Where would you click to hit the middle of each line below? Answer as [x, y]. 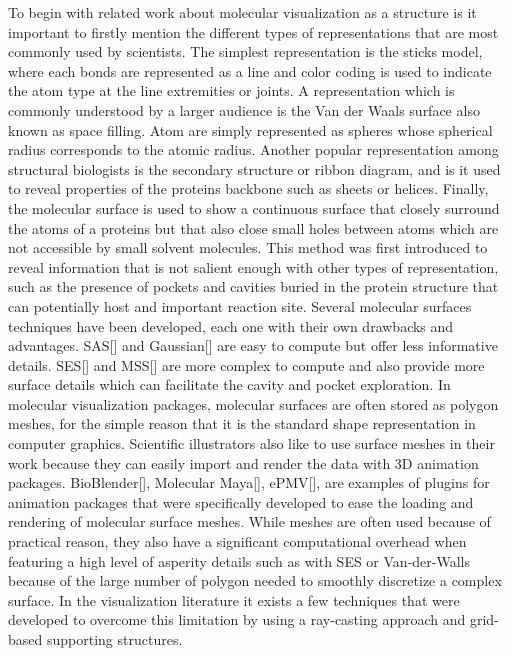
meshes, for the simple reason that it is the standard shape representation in [242, 423]
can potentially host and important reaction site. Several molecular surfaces [240, 305]
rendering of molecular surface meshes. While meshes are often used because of [249, 521]
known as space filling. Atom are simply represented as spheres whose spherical [250, 129]
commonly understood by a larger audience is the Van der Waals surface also [244, 109]
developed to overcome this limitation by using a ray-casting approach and [237, 619]
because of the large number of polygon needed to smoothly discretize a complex [255, 580]
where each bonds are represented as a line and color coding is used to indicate [250, 70]
